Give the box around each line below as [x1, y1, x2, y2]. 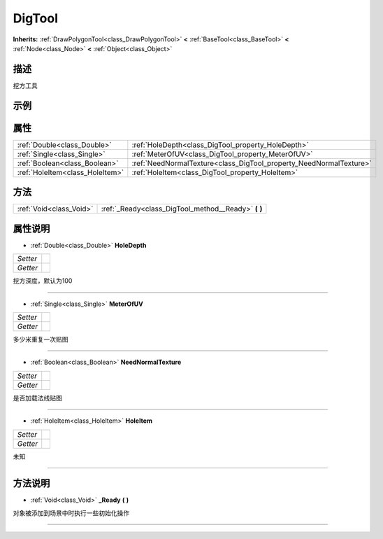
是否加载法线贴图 [13, 393, 62, 402]
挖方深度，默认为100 [13, 276, 73, 285]
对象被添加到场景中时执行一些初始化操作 [13, 508, 129, 517]
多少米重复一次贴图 [13, 335, 68, 343]
